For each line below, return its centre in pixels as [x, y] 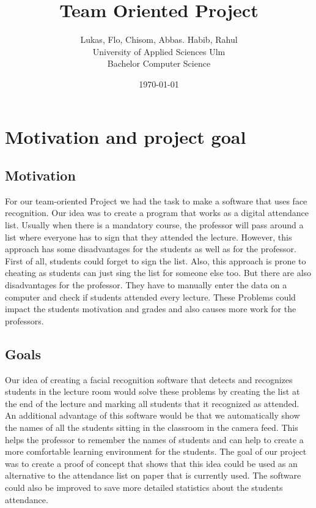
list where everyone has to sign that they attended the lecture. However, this [149, 237]
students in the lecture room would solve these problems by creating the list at [152, 391]
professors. [24, 320]
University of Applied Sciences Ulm [159, 51]
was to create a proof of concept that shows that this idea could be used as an [151, 463]
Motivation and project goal [126, 136]
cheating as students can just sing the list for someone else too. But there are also [158, 273]
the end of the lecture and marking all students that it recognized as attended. [152, 403]
